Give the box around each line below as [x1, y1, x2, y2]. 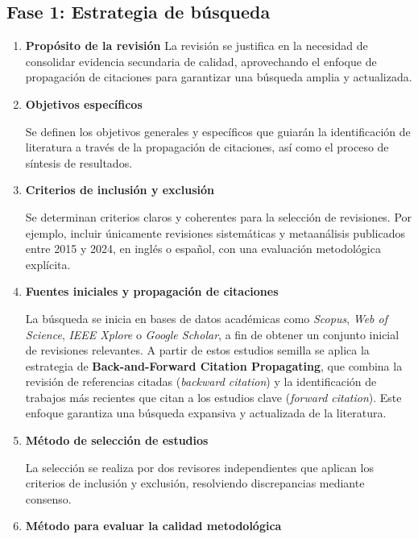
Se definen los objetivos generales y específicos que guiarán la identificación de [25, 122, 411, 139]
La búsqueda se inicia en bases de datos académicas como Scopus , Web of [25, 309, 387, 326]
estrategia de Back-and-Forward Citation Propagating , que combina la [25, 357, 403, 374]
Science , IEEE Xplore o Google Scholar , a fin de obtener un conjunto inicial [25, 325, 399, 342]
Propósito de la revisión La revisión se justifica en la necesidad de [25, 37, 368, 54]
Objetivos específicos [25, 95, 143, 112]
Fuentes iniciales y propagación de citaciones [25, 283, 279, 300]
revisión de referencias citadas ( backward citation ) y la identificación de [25, 373, 377, 390]
